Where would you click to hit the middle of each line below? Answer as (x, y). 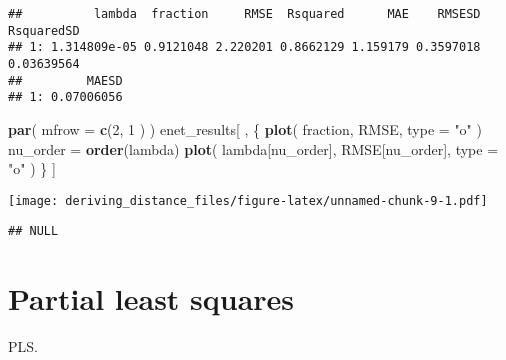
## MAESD (65, 80)
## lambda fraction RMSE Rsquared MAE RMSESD (244, 14)
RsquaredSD (44, 30)
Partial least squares (151, 298)
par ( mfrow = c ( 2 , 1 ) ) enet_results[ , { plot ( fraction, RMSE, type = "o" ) (245, 128)
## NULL (33, 231)
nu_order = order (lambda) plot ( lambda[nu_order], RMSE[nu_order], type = (253, 148)
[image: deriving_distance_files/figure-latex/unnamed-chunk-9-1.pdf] (248, 200)
